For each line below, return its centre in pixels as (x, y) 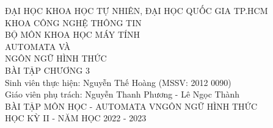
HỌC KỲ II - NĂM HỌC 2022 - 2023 (76, 118)
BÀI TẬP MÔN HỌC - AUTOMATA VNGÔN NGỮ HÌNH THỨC (131, 106)
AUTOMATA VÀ (38, 46)
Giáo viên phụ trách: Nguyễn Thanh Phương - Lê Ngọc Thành (122, 94)
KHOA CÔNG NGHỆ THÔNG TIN (73, 22)
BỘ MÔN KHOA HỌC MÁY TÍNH (73, 34)
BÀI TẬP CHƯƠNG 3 (47, 70)
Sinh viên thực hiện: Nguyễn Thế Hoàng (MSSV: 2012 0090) (118, 82)
